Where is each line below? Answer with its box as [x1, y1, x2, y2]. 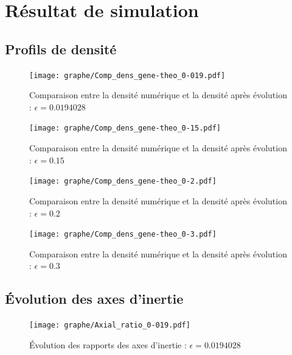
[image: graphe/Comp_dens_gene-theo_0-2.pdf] [29, 177, 217, 186]
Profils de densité [5, 39, 117, 58]
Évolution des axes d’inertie [5, 289, 184, 308]
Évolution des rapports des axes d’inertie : [29, 338, 187, 351]
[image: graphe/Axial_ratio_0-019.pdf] [29, 321, 190, 330]
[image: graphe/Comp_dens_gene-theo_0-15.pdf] [29, 124, 221, 133]
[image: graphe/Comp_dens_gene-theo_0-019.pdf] [29, 71, 226, 80]
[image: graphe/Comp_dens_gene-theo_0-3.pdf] [29, 230, 217, 239]
